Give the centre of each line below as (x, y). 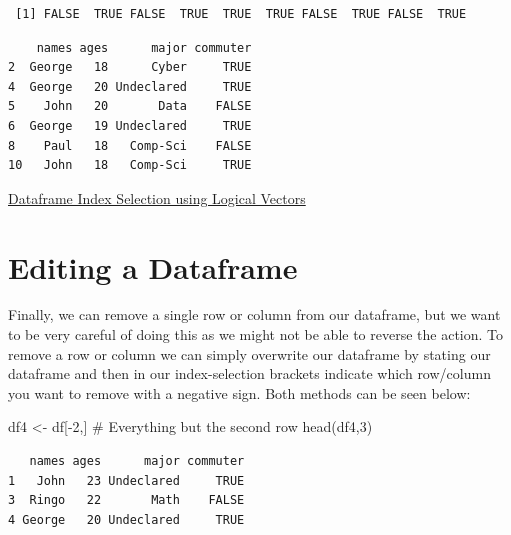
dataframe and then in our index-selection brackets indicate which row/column (249, 373)
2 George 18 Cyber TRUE (130, 67)
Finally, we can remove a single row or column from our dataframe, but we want (254, 314)
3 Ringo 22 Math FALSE (126, 500)
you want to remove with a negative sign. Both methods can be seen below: (239, 392)
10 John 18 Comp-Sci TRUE (130, 165)
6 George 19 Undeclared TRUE (130, 125)
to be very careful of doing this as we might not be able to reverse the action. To (256, 334)
